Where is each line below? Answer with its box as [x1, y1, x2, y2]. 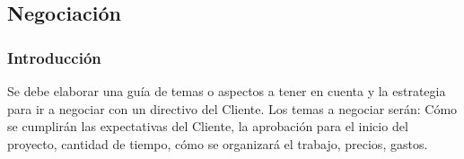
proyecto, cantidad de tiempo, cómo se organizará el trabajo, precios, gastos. [7, 134, 428, 153]
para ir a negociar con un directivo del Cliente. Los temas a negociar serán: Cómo [7, 99, 458, 118]
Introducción [7, 46, 101, 68]
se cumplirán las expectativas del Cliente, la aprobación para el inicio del [7, 117, 408, 136]
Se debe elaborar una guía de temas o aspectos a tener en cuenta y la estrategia [7, 82, 446, 100]
